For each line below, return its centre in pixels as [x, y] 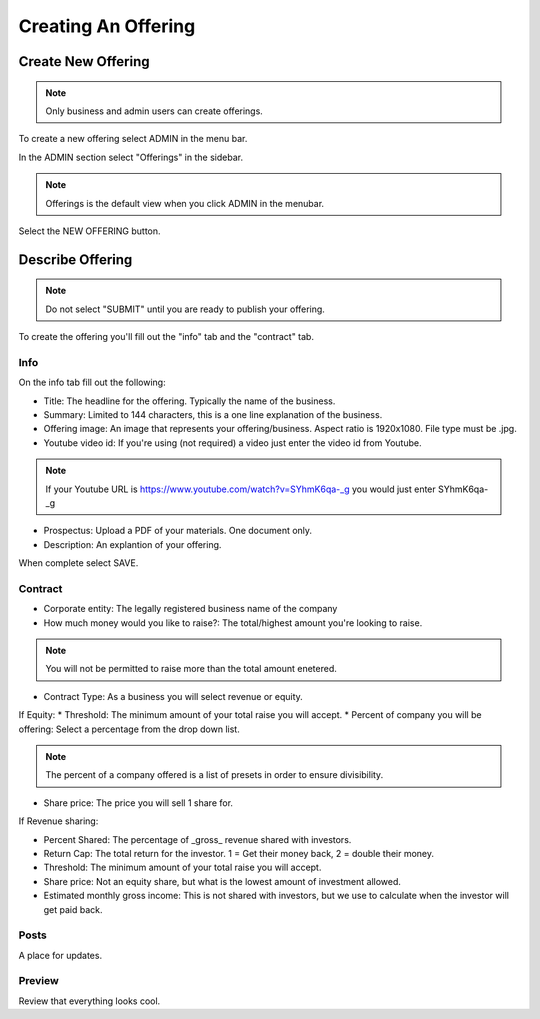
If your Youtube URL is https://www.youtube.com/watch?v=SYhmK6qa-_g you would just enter [241, 489]
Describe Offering [75, 259]
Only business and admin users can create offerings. [154, 111]
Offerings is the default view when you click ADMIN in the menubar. [185, 203]
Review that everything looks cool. [89, 1001]
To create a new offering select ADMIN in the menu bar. [133, 139]
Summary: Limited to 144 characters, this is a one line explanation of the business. [213, 415]
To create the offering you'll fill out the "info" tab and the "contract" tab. [166, 337]
